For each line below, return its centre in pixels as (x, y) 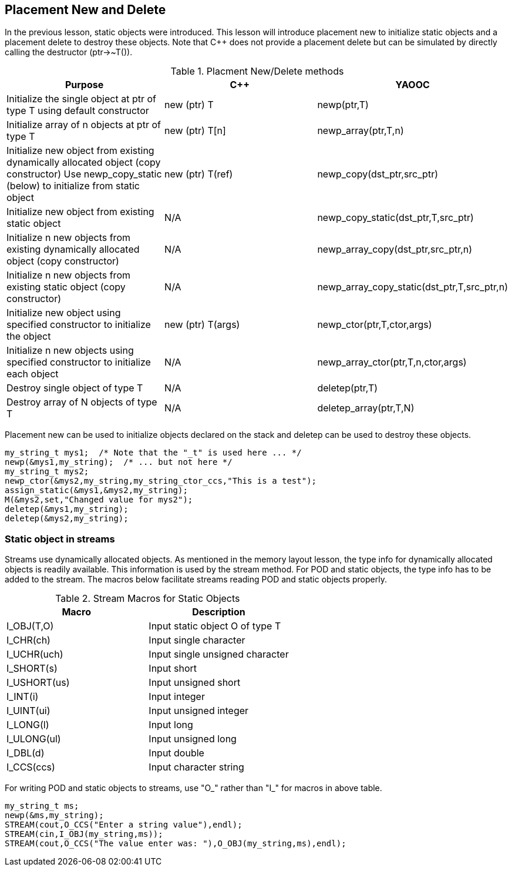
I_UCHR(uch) (35, 654)
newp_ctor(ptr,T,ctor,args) (375, 325)
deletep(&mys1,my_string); (67, 509)
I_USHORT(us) (38, 683)
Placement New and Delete (85, 10)
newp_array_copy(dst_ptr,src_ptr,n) (395, 249)
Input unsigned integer (199, 711)
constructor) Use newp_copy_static (84, 174)
